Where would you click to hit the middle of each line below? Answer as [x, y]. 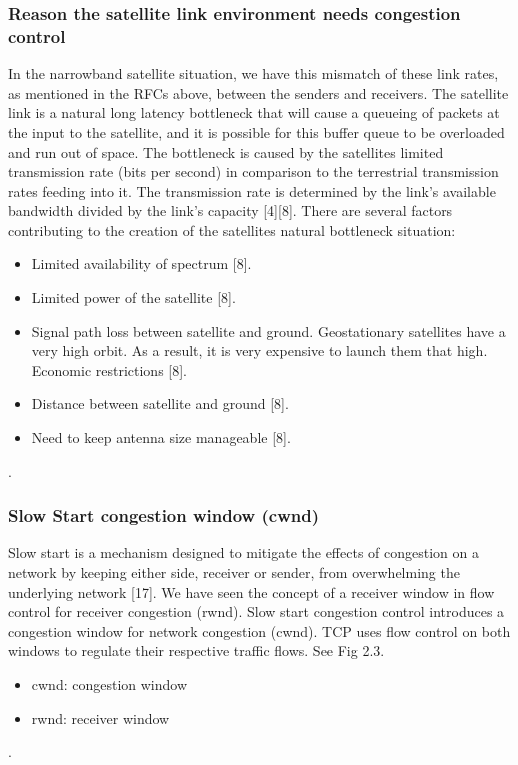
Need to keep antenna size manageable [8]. [161, 437]
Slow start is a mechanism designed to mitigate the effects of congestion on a [243, 552]
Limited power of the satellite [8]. [133, 297]
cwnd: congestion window [109, 684]
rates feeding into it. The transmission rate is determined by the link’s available [252, 190]
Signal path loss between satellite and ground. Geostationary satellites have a [268, 330]
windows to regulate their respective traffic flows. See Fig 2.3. [196, 650]
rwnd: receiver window [100, 717]
